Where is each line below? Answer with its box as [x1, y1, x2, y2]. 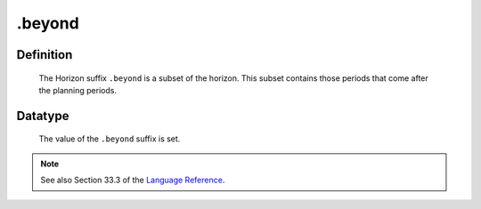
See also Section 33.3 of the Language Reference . [40, 174, 225, 186]
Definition [16, 47, 73, 62]
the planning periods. [38, 84, 118, 95]
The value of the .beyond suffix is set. [38, 133, 181, 144]
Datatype [16, 108, 69, 124]
